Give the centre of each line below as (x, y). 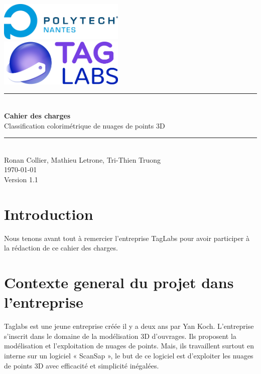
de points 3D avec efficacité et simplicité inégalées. (82, 365)
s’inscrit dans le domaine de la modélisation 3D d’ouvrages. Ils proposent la (120, 336)
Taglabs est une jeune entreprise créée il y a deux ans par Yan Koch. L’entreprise (129, 326)
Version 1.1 (21, 179)
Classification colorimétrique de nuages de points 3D (85, 125)
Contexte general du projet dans (119, 282)
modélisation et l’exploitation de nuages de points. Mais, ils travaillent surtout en (129, 346)
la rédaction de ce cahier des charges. (61, 248)
